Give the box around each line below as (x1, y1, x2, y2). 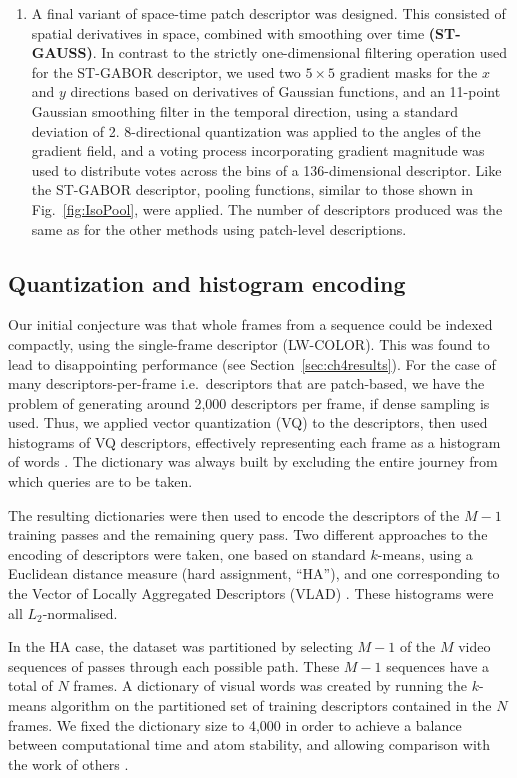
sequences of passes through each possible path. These (8, 655, 340, 676)
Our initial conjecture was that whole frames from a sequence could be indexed (8, 314, 493, 335)
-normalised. (42, 602, 118, 623)
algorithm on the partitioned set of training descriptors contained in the (50, 695, 492, 716)
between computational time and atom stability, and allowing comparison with (8, 734, 491, 755)
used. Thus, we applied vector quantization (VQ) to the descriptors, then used (8, 412, 488, 433)
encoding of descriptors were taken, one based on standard (8, 543, 366, 564)
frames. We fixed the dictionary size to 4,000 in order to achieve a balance (8, 714, 462, 735)
